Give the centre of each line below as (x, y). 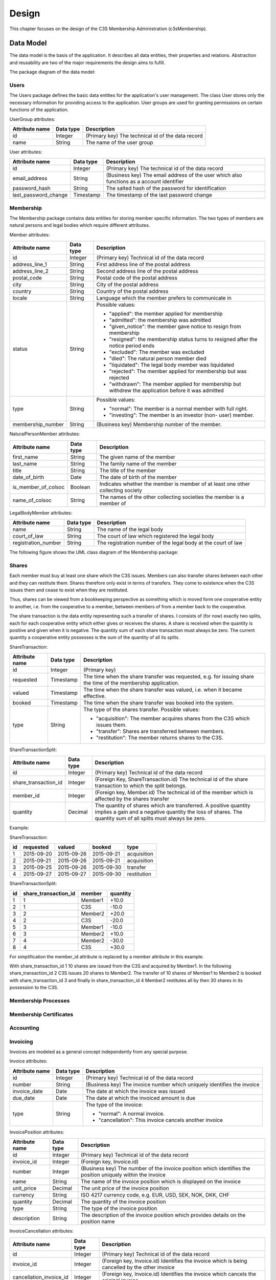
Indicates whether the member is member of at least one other (175, 484)
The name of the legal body (130, 529)
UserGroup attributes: (32, 119)
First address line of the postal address (143, 265)
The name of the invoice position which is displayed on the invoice (161, 1182)
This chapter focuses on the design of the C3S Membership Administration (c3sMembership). (108, 29)
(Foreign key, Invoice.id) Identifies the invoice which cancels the (179, 1274)
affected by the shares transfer (132, 799)
